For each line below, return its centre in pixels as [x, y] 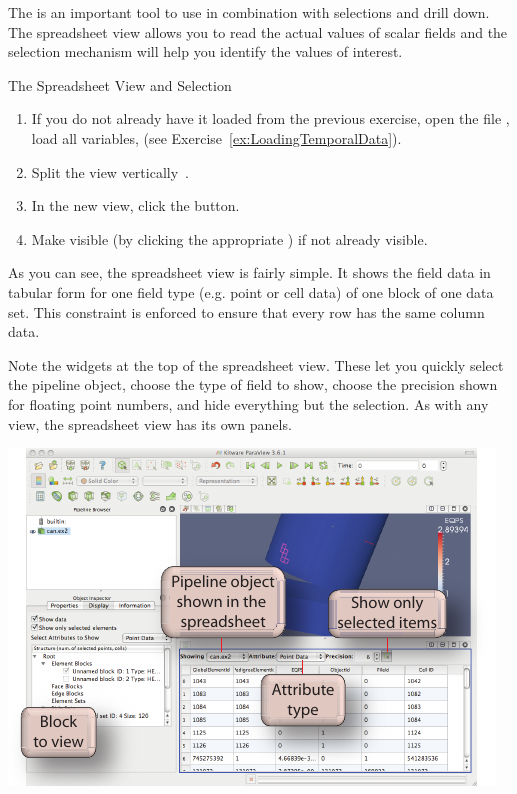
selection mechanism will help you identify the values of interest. [205, 51]
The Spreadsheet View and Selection [120, 84]
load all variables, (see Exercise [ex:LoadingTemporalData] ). [216, 137]
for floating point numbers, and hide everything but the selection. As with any [248, 403]
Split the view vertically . [110, 171]
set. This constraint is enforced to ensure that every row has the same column [246, 311]
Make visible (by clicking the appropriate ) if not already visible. [229, 238]
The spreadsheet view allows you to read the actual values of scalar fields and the [258, 31]
